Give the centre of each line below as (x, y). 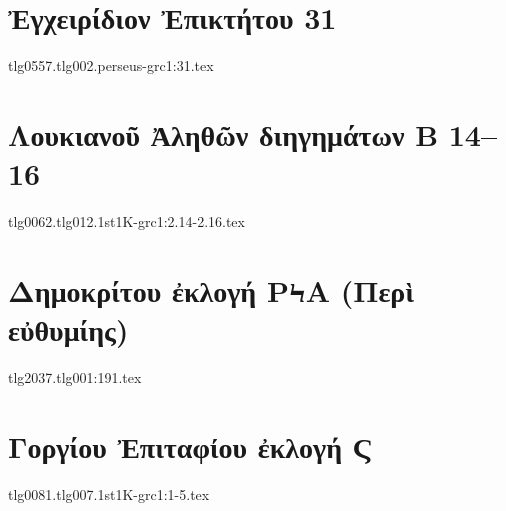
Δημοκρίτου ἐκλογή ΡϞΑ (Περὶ (211, 289)
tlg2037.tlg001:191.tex (75, 376)
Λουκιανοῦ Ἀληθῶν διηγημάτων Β (223, 133)
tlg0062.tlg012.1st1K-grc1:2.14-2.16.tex (126, 221)
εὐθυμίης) (68, 329)
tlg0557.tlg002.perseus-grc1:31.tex (111, 65)
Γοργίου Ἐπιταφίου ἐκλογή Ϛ (191, 445)
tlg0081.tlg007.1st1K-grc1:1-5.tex (109, 493)
